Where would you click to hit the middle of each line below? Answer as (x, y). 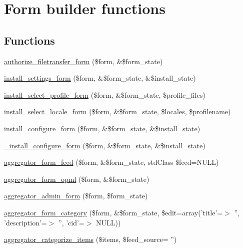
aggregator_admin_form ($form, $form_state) (76, 196)
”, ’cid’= (71, 222)
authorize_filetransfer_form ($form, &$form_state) (83, 61)
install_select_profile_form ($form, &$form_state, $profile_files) (105, 94)
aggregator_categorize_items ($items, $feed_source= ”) (90, 239)
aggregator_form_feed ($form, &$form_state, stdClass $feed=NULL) (111, 162)
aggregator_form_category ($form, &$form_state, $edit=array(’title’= (113, 212)
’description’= (25, 222)
